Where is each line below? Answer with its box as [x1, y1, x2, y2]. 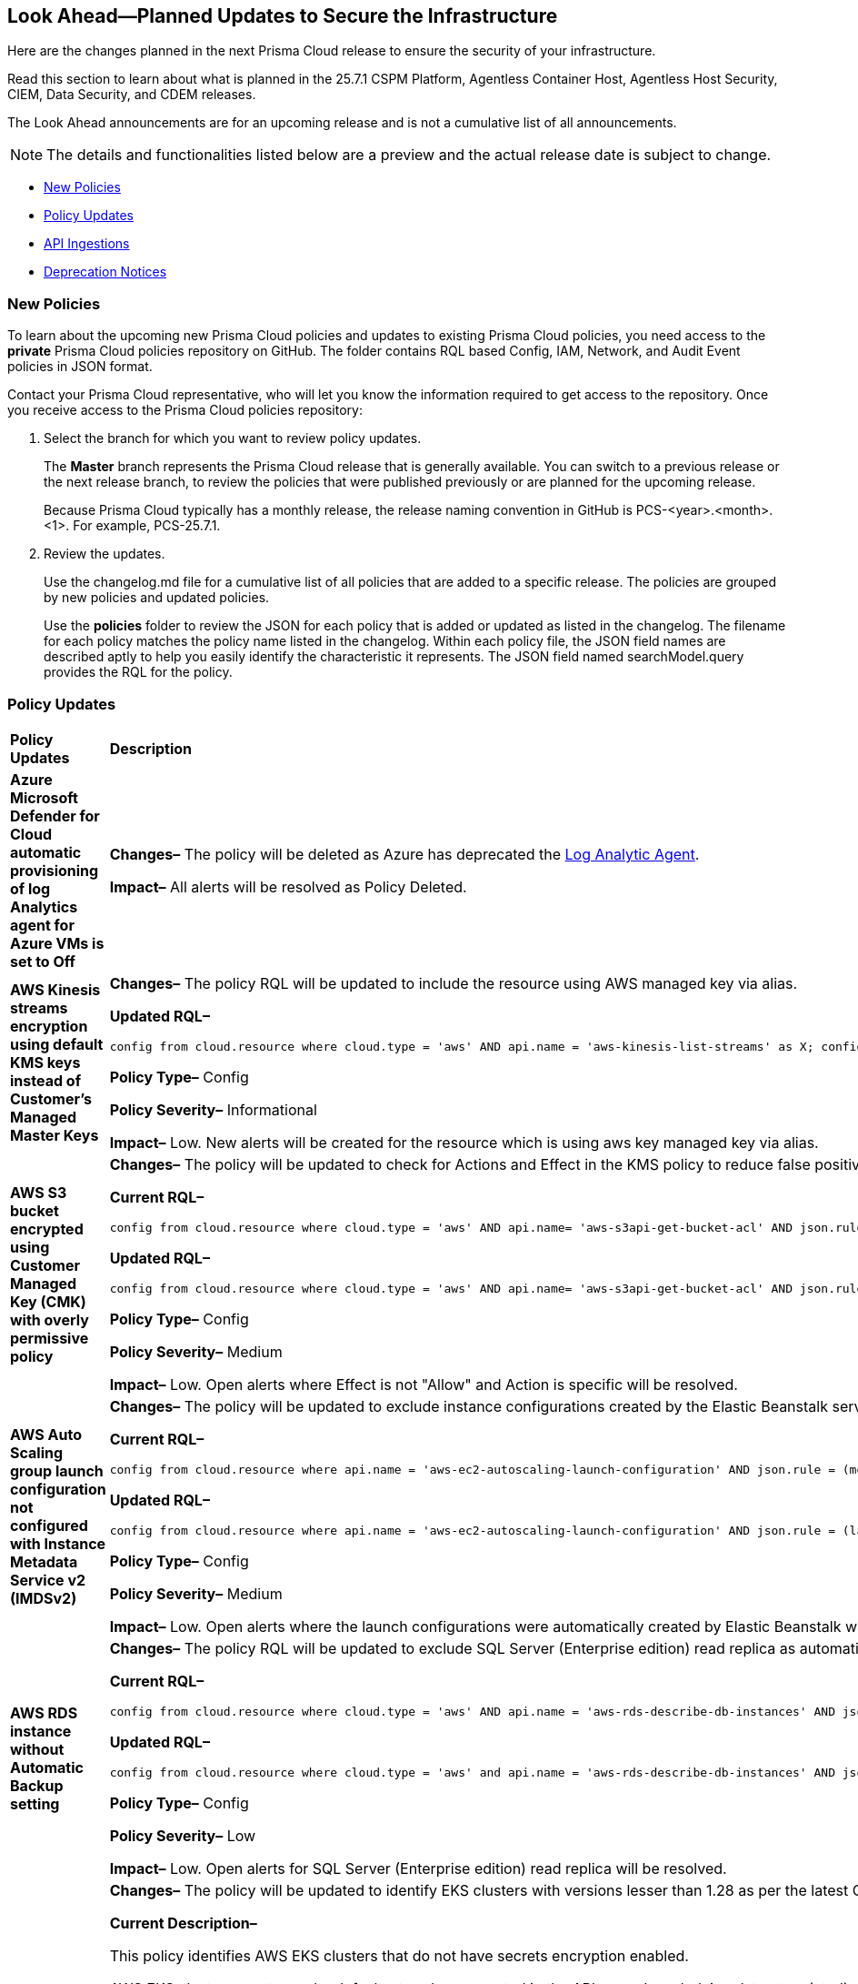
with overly [10, 1310, 89, 1329]
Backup [10, 1776, 64, 1795]
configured [10, 1516, 88, 1535]
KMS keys [10, 1053, 81, 1073]
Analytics [10, 897, 78, 916]
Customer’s [10, 1090, 93, 1109]
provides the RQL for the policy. [44, 664, 233, 680]
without [10, 1739, 65, 1758]
